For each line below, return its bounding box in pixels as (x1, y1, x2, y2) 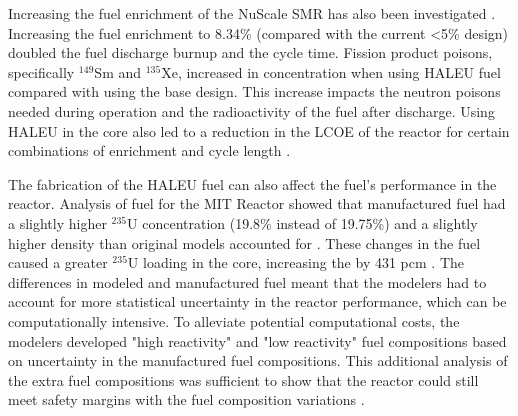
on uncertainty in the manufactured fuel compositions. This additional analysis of (8, 350, 508, 371)
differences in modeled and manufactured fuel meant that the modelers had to (8, 271, 487, 292)
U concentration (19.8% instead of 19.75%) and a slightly (127, 212, 478, 233)
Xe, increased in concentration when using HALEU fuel (161, 61, 501, 82)
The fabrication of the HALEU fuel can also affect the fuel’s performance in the (8, 173, 497, 194)
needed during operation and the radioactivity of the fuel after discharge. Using (8, 100, 495, 121)
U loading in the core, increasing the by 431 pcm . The (127, 252, 464, 273)
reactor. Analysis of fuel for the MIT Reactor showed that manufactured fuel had (8, 193, 506, 214)
